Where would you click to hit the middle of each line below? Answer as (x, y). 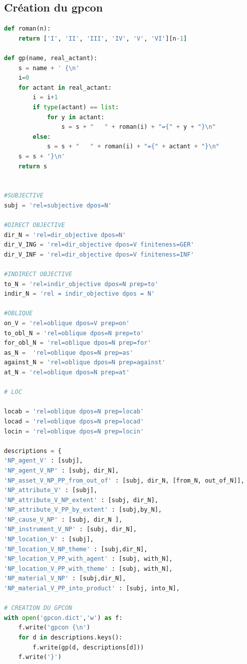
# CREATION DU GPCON (38, 608)
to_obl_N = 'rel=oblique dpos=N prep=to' (74, 333)
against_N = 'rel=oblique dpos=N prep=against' (85, 363)
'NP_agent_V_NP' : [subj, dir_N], (62, 470)
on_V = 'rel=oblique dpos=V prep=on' (67, 323)
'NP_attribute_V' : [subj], (51, 490)
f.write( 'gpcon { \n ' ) (54, 628)
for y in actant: (76, 117)
